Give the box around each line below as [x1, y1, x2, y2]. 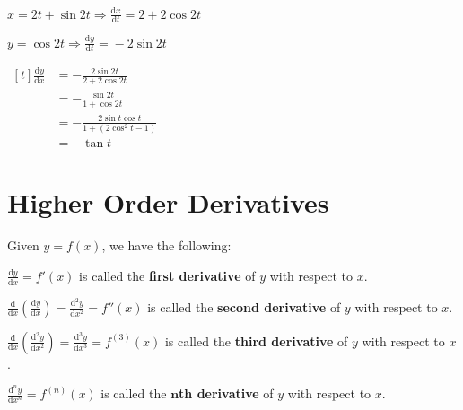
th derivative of [179, 384, 274, 403]
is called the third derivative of [164, 331, 348, 350]
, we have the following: [101, 236, 231, 255]
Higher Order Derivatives [7, 184, 329, 221]
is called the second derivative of [147, 297, 341, 316]
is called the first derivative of [79, 266, 256, 284]
